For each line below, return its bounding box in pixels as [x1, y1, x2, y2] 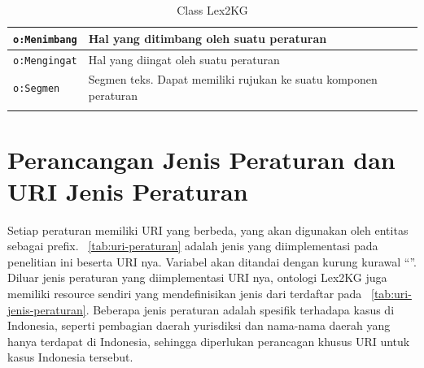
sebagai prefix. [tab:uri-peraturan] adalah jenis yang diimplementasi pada [7, 237, 378, 254]
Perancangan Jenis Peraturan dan [7, 142, 396, 175]
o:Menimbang [13, 33, 77, 45]
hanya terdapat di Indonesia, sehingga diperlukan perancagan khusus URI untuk [7, 332, 410, 349]
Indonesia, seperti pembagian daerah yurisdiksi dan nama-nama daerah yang [7, 317, 391, 334]
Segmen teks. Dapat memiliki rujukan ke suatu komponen [88, 71, 378, 88]
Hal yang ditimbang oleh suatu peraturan [88, 29, 327, 46]
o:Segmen [13, 83, 60, 95]
